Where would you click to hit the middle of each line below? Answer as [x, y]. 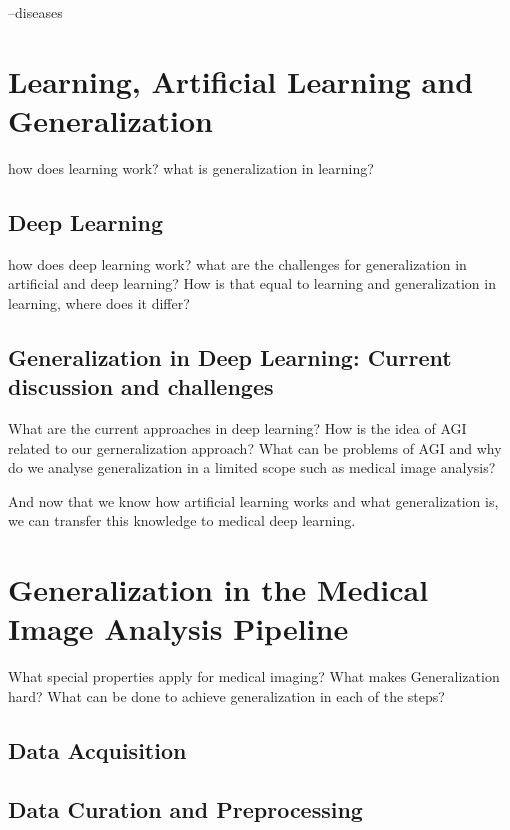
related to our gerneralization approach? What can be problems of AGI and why [255, 447]
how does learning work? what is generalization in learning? [191, 167]
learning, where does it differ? [99, 302]
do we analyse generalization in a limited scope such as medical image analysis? [252, 467]
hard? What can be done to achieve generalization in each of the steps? [226, 695]
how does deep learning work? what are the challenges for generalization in [237, 263]
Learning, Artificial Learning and [241, 80]
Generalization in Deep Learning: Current [230, 356]
